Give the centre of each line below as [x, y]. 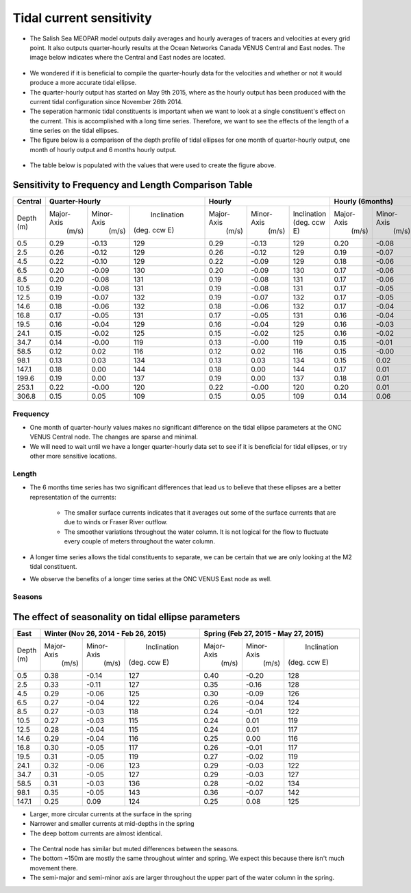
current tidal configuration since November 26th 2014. [106, 101]
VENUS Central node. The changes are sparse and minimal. [114, 437]
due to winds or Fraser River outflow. [116, 522]
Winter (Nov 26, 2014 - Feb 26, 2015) [105, 633]
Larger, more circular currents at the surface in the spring [111, 814]
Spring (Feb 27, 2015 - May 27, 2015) [264, 633]
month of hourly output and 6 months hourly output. [103, 149]
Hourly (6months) [364, 201]
